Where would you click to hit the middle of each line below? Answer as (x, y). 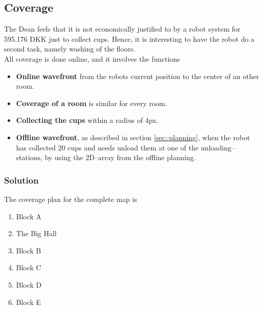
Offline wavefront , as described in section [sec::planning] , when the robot (133, 137)
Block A (29, 216)
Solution (21, 180)
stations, (29, 157)
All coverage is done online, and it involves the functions (92, 58)
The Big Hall (36, 233)
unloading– (218, 147)
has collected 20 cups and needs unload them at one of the (107, 147)
